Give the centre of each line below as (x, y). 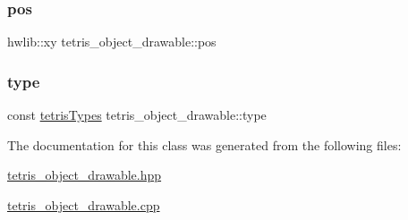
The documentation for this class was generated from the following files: (204, 144)
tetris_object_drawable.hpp (85, 175)
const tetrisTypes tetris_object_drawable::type (137, 115)
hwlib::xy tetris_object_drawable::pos (112, 42)
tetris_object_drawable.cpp (84, 204)
